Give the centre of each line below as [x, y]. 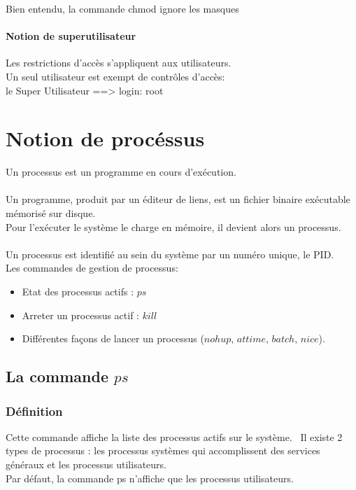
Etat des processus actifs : [78, 292]
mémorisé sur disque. [51, 213]
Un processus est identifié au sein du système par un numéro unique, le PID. [170, 254]
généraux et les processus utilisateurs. [86, 464]
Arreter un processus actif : [81, 315]
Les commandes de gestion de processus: [92, 268]
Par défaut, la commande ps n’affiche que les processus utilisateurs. [150, 478]
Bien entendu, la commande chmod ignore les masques [122, 8]
